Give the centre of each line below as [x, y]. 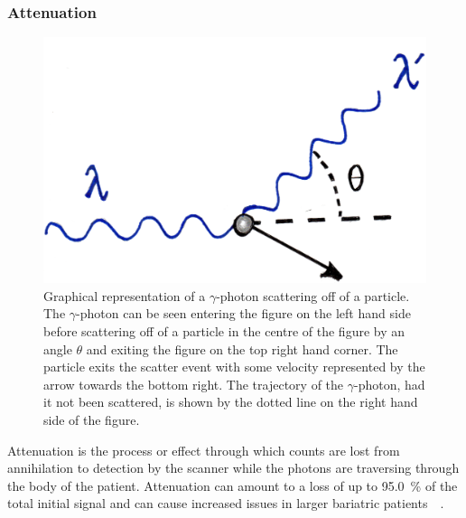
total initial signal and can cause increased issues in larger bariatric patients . [226, 503]
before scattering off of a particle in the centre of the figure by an [224, 331]
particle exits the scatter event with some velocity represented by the [234, 367]
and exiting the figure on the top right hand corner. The [242, 348]
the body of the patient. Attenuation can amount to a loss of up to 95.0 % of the [233, 485]
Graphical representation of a [125, 295]
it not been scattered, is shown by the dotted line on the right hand [231, 402]
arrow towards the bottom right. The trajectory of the [194, 384]
